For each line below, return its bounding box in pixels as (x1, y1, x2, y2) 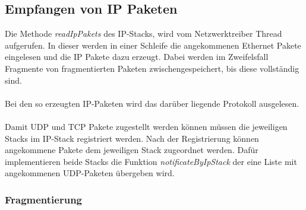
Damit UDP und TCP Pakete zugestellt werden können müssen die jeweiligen (5, 120, 288, 132)
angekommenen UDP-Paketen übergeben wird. (5, 167, 175, 179)
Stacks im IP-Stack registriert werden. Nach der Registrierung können (5, 132, 259, 144)
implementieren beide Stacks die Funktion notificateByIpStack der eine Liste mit (5, 155, 297, 167)
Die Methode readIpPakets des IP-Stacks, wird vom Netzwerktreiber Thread (5, 27, 282, 40)
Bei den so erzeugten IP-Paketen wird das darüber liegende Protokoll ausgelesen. (5, 97, 299, 109)
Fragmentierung (5, 192, 83, 206)
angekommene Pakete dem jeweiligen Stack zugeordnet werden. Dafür (5, 144, 258, 156)
